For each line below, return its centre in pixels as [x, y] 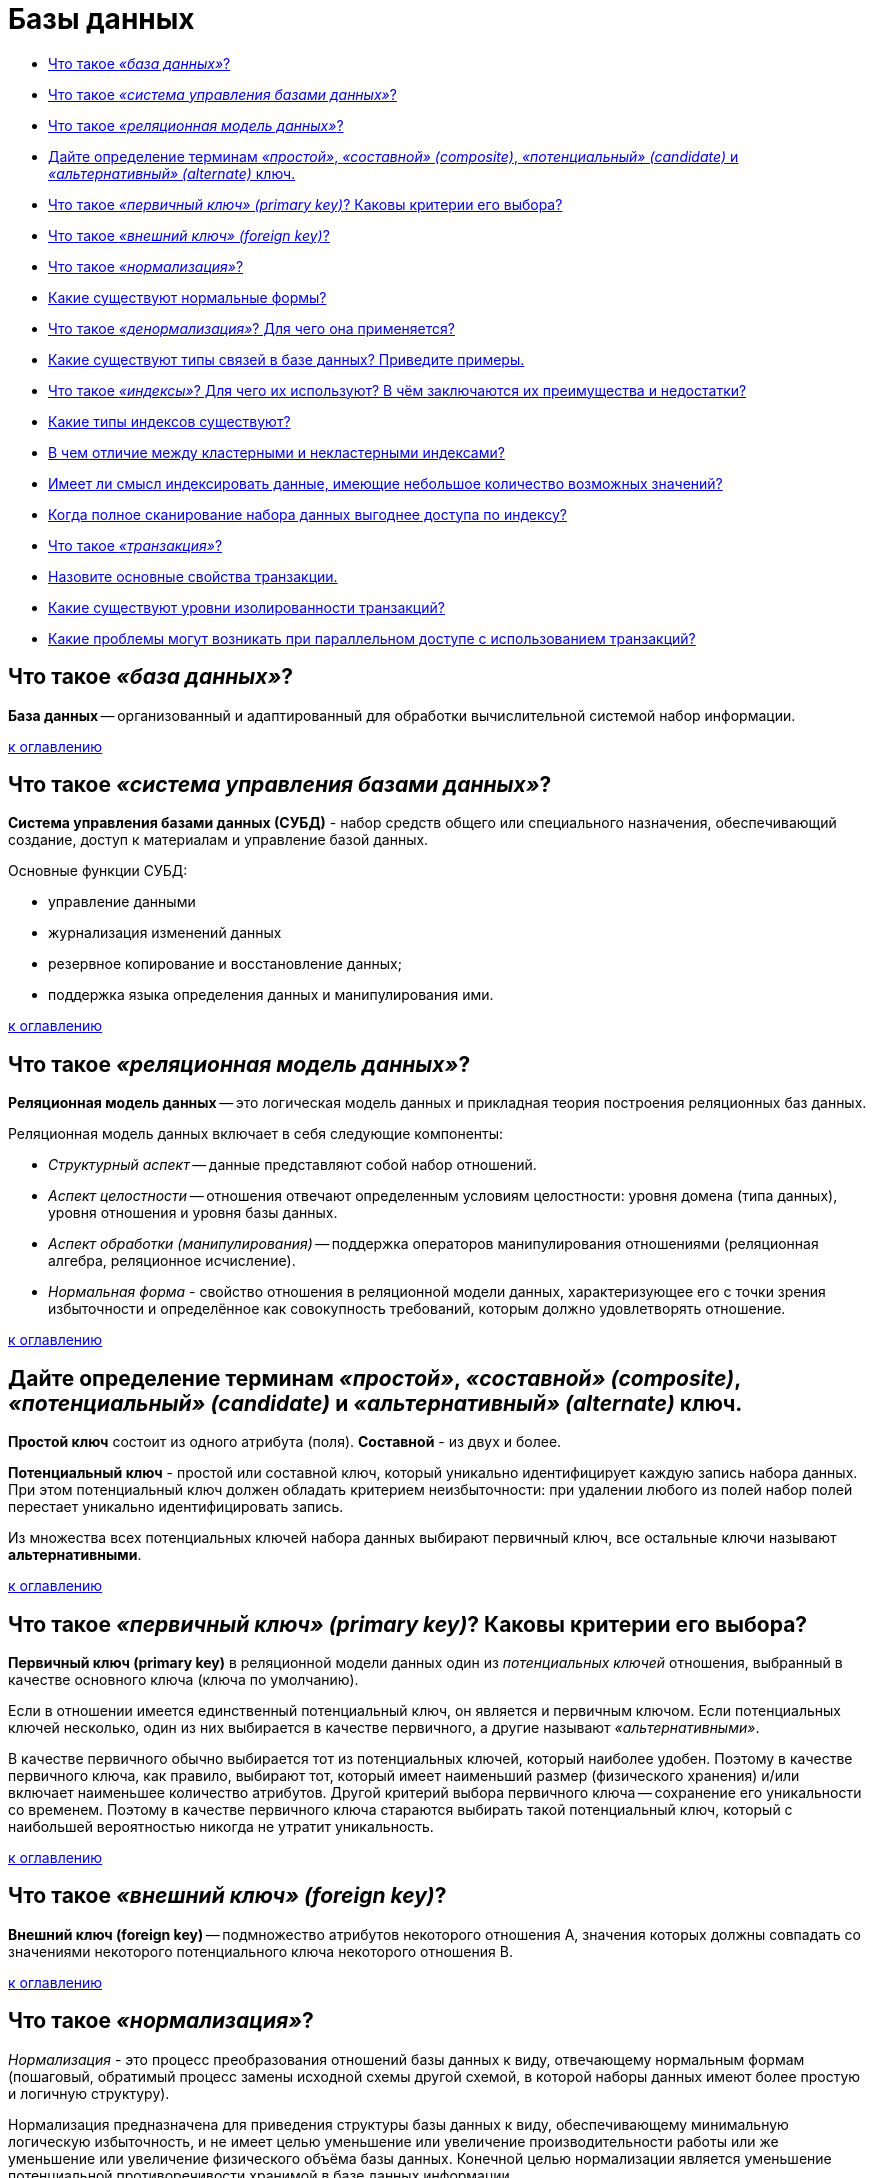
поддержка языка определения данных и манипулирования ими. [271, 995]
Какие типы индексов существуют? [169, 421]
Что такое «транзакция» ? [135, 545]
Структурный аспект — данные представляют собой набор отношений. [292, 1165]
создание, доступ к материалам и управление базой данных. [218, 840]
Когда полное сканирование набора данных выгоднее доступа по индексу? [308, 514]
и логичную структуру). [89, 2093]
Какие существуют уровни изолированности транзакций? [246, 607]
